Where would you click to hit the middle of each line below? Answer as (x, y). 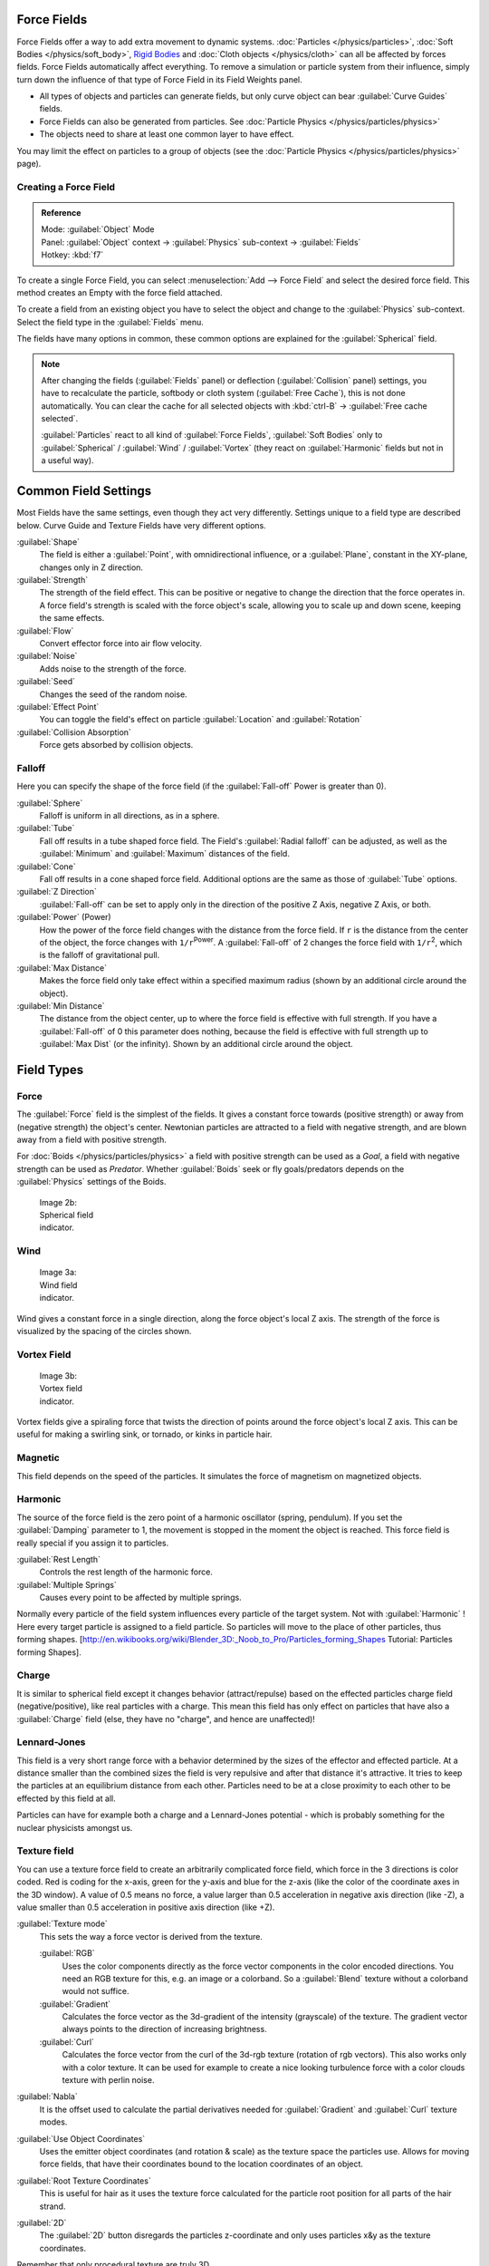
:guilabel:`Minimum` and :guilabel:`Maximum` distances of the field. (164, 854)
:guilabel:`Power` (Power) (64, 917)
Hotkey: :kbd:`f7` (72, 255)
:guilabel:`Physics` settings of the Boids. (91, 1182)
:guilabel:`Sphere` (50, 803)
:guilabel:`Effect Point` (58, 707)
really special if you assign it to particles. (93, 1543)
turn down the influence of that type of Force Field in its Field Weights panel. (159, 79)
